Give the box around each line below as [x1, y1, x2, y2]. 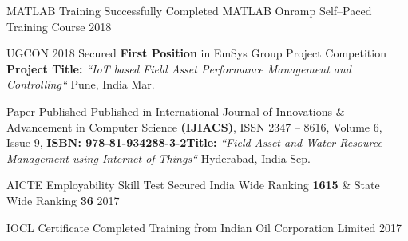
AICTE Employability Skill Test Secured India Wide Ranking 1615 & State [6, 176, 380, 193]
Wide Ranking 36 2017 [6, 192, 120, 208]
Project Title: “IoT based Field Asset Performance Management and [6, 60, 352, 77]
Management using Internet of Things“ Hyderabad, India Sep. [6, 149, 311, 166]
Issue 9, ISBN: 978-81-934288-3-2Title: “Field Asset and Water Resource [6, 134, 382, 151]
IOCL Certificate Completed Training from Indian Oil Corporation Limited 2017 [6, 219, 402, 235]
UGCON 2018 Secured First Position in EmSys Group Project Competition [6, 45, 386, 61]
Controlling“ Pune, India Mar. [6, 76, 155, 93]
